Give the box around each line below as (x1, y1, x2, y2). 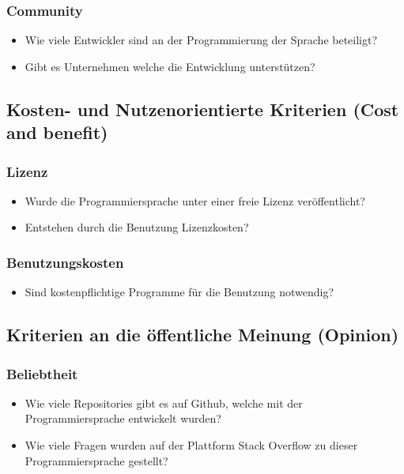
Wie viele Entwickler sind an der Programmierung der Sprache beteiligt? (25, 32, 378, 48)
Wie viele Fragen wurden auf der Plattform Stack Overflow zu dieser (25, 436, 358, 453)
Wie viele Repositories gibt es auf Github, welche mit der (25, 394, 303, 411)
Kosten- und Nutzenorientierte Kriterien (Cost (6, 96, 399, 121)
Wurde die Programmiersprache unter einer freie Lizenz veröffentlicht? (25, 192, 365, 209)
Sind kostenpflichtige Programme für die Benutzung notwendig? (25, 284, 334, 300)
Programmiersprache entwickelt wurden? (25, 410, 221, 427)
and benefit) (6, 120, 108, 145)
